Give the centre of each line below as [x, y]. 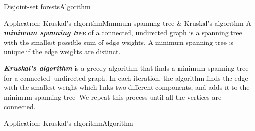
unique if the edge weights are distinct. [62, 52]
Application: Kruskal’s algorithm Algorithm [69, 122]
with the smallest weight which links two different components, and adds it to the [127, 87]
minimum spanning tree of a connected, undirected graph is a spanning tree [123, 33]
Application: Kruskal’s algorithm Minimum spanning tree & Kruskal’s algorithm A [127, 23]
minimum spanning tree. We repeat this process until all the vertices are [113, 97]
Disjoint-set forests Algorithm [47, 6]
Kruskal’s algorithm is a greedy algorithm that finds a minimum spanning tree [126, 68]
